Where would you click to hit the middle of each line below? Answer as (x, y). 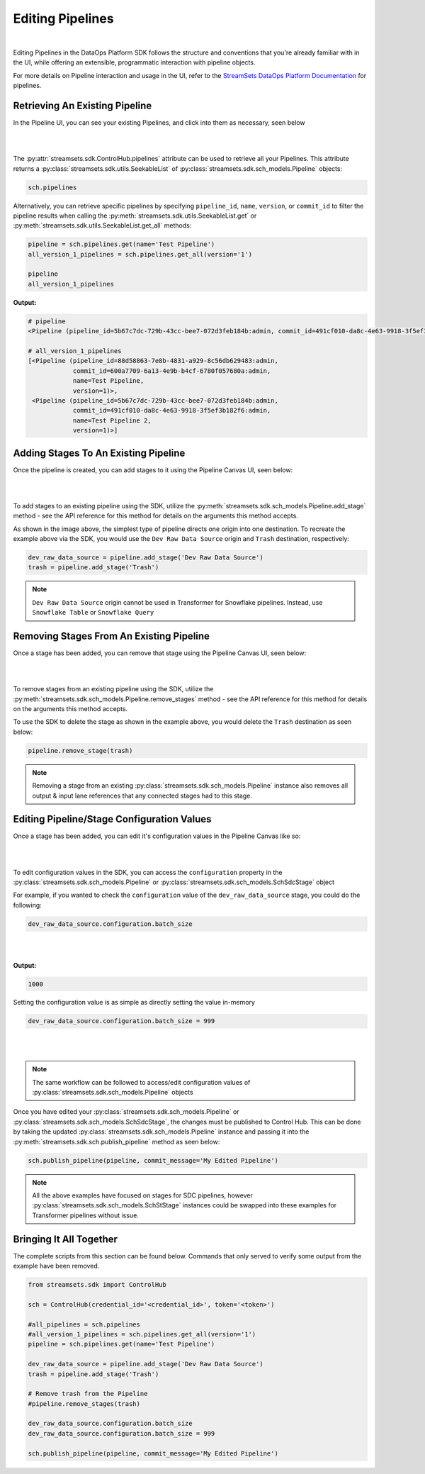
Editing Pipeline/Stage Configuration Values (112, 819)
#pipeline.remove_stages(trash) (84, 1403)
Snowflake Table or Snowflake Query (93, 613)
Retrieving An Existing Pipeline (83, 105)
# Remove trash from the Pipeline (88, 1394)
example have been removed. (56, 1266)
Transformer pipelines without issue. (86, 1215)
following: (27, 905)
